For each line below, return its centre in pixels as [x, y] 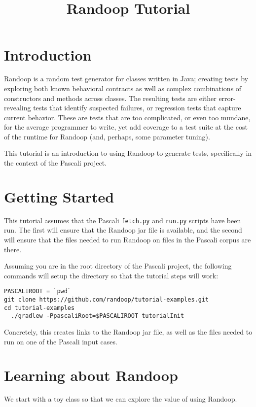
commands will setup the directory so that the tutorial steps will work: [111, 275]
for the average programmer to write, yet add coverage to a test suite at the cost [126, 127]
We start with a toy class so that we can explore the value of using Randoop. [121, 399]
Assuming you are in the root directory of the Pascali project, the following [118, 266]
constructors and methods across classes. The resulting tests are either [110, 98]
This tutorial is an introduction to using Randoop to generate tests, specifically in [128, 153]
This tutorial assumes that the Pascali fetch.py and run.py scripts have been [123, 220]
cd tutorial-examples [39, 308]
